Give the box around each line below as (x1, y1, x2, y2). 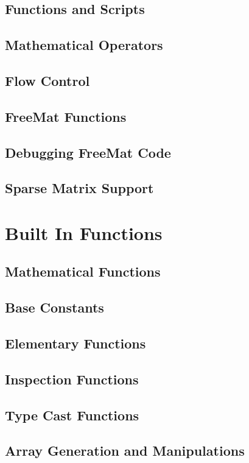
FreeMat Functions (5, 107, 127, 125)
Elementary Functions (5, 334, 146, 353)
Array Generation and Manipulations (5, 441, 245, 460)
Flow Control (5, 71, 90, 90)
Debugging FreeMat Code (5, 143, 171, 161)
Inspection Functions (5, 369, 139, 388)
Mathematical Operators (5, 35, 163, 54)
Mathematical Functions (5, 262, 161, 281)
